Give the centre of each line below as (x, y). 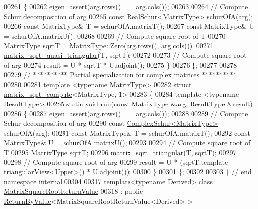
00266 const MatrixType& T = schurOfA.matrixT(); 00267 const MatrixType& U (129, 26)
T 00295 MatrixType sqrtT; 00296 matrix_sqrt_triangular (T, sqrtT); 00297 (120, 152)
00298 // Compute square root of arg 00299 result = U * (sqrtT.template (116, 162)
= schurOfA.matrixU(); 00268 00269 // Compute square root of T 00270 (115, 35)
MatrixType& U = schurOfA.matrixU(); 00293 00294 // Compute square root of (127, 142)
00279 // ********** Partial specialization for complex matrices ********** (120, 75)
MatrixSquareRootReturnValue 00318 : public (74, 191)
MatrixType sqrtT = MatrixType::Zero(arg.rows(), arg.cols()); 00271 (109, 45)
